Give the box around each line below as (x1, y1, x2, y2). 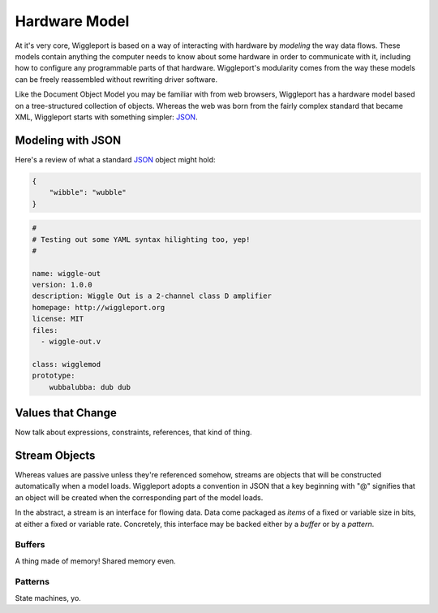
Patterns (15, 576, 50, 588)
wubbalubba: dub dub (49, 382, 131, 391)
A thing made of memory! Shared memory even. (15, 556, 176, 566)
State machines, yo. (15, 593, 81, 602)
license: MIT (32, 314, 84, 324)
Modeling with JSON (15, 133, 122, 147)
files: (32, 326, 58, 335)
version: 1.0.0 (32, 280, 92, 290)
